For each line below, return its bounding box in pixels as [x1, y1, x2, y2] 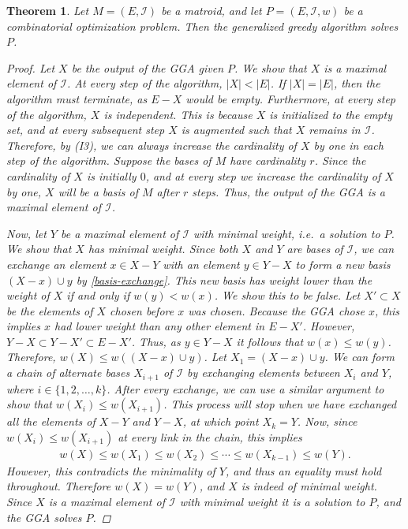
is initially [86, 167, 137, 184]
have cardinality [230, 152, 306, 169]
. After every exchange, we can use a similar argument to [107, 380, 384, 397]
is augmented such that [181, 121, 292, 138]
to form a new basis [295, 255, 391, 272]
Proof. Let [6, 59, 55, 76]
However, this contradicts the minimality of [6, 462, 215, 479]
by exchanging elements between [187, 364, 340, 381]
